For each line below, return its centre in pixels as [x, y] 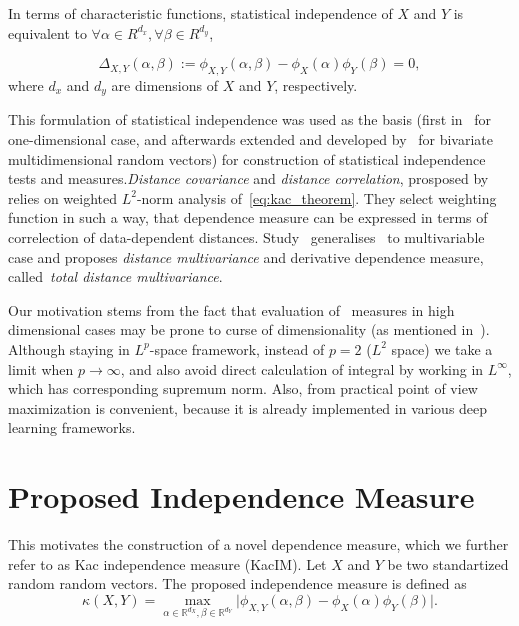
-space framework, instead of [237, 348]
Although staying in [69, 348]
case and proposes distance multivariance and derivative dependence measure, [246, 256]
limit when [41, 368]
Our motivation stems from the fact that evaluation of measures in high [231, 309]
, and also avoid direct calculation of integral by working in [302, 368]
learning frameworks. [72, 427]
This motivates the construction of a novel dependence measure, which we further [258, 544]
